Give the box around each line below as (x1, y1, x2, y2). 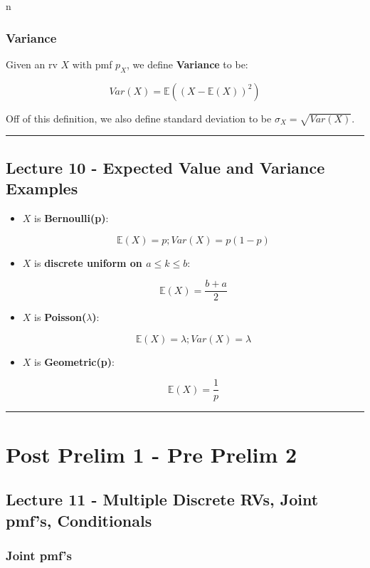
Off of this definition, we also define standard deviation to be (6, 110, 272, 125)
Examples (6, 177, 78, 199)
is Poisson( (34, 310, 87, 325)
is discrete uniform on (34, 255, 142, 270)
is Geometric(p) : (34, 354, 115, 369)
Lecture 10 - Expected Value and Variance (6, 156, 325, 178)
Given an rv (6, 56, 58, 71)
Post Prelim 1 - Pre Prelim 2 (6, 439, 297, 468)
